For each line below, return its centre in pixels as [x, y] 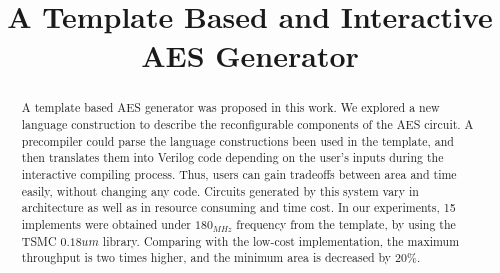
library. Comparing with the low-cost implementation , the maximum [281, 240]
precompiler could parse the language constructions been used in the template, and [237, 140]
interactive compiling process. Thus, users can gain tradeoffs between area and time [239, 173]
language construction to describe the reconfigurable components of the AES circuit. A [247, 124]
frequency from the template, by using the [346, 223]
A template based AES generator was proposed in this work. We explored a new [230, 107]
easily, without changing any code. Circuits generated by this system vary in [220, 190]
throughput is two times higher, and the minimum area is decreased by [206, 257]
